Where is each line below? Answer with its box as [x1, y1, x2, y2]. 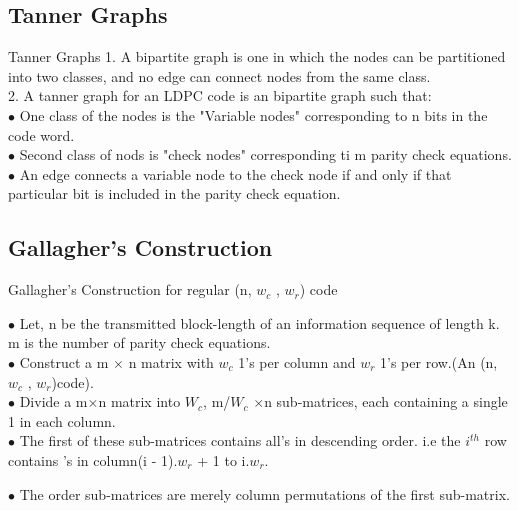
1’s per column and [238, 351, 356, 372]
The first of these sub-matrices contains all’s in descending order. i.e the [19, 430, 461, 451]
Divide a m [19, 391, 88, 412]
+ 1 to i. [197, 449, 250, 470]
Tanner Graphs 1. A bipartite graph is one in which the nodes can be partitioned [8, 46, 506, 67]
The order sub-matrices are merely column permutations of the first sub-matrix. [19, 483, 510, 504]
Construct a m [19, 351, 109, 372]
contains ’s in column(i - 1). [8, 449, 178, 470]
